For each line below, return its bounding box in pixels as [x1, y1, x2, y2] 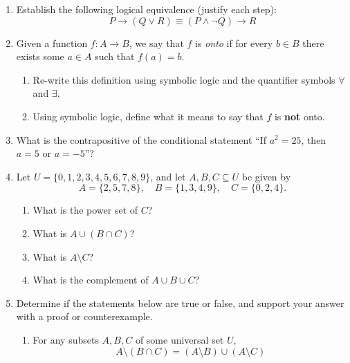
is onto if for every [195, 35, 273, 50]
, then [301, 132, 326, 147]
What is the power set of [33, 203, 138, 217]
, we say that [129, 35, 184, 50]
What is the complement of [33, 272, 149, 287]
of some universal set [135, 332, 224, 346]
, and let [150, 169, 186, 183]
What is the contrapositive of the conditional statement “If [16, 132, 266, 147]
